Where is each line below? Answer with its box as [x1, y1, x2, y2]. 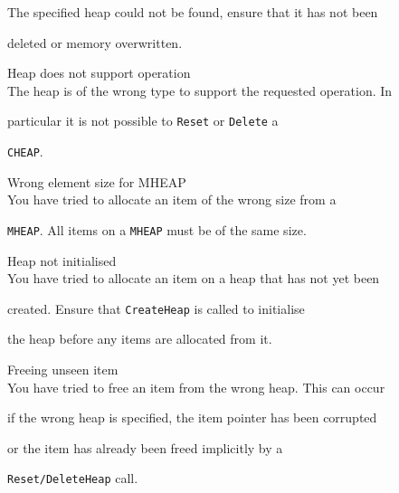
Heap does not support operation [7, 63, 191, 82]
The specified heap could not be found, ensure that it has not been [7, 3, 378, 21]
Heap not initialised [7, 251, 117, 270]
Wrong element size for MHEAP [7, 172, 186, 191]
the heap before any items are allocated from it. [7, 329, 272, 348]
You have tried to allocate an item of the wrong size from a [7, 190, 337, 209]
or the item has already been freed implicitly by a [7, 438, 283, 457]
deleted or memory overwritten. [7, 33, 183, 52]
